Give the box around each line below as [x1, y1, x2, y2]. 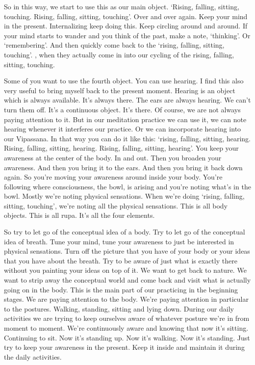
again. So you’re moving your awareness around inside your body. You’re [4, 172, 223, 182]
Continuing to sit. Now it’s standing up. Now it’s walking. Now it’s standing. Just [4, 332, 250, 342]
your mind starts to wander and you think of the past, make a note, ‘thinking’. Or [4, 30, 251, 40]
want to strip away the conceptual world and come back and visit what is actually [4, 275, 251, 285]
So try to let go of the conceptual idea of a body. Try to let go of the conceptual [4, 227, 245, 237]
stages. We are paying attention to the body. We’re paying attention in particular [4, 294, 249, 304]
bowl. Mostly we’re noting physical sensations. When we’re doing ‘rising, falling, [4, 191, 245, 201]
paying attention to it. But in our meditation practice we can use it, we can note [4, 114, 247, 124]
